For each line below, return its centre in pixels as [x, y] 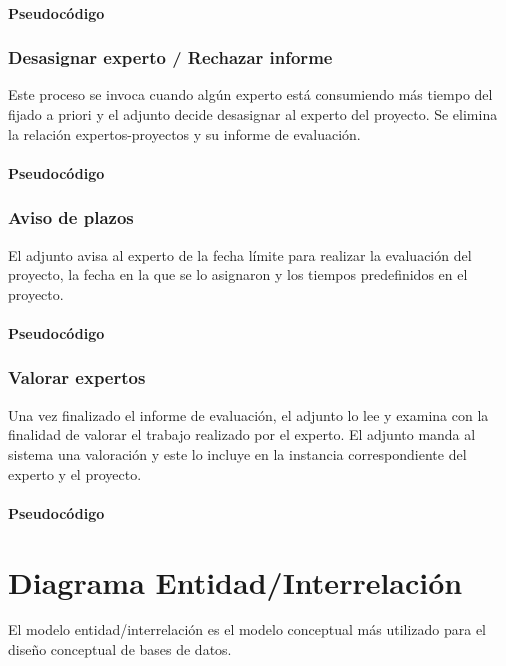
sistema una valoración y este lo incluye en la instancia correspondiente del [237, 453]
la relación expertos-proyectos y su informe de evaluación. [184, 133]
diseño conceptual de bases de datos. [120, 649]
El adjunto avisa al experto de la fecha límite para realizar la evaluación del [240, 254]
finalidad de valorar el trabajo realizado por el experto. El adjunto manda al [242, 434]
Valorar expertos [77, 377]
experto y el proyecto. [75, 473]
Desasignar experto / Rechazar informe [170, 57]
